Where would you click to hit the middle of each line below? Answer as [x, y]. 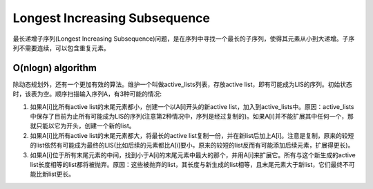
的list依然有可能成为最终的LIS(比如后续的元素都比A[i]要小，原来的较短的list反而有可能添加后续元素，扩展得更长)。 [192, 146]
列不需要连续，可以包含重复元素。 [61, 48]
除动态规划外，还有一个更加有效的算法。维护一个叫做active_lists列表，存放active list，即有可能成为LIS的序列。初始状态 [182, 84]
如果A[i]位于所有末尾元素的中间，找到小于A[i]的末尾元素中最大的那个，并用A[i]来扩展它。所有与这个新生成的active [193, 155]
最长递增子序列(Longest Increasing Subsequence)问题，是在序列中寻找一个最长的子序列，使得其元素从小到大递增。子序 [184, 39]
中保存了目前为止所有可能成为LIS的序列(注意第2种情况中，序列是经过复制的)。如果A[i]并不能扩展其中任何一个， [189, 117]
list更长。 [61, 174]
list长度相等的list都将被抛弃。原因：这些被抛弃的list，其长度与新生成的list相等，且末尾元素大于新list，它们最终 [186, 164]
